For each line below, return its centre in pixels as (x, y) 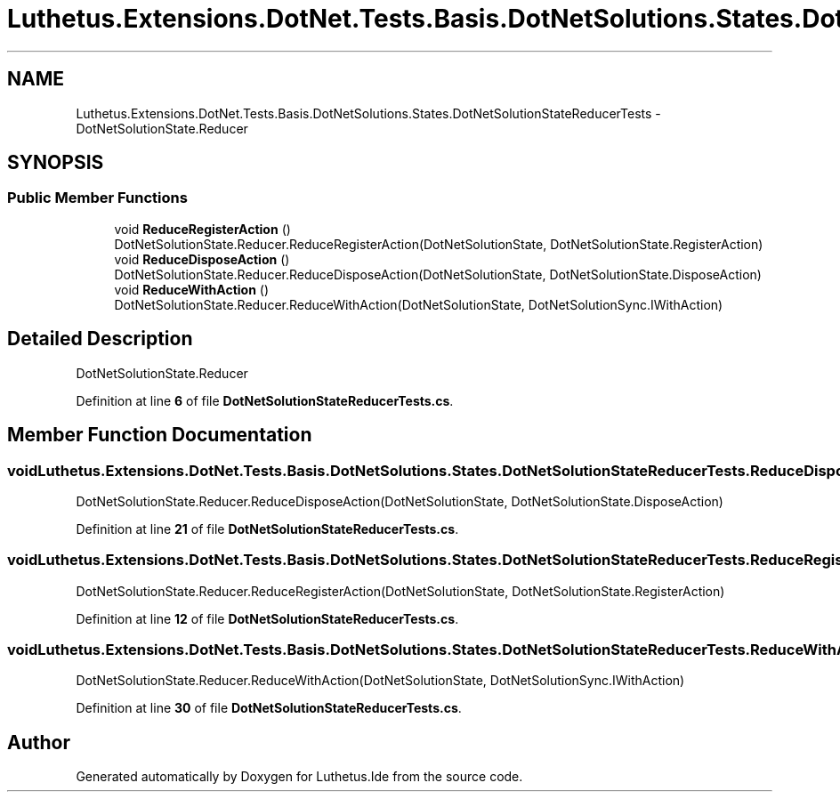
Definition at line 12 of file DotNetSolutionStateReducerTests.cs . (267, 618)
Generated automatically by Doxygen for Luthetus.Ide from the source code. (299, 777)
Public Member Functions (97, 198)
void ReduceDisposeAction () (202, 259)
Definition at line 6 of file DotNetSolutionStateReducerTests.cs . (265, 400)
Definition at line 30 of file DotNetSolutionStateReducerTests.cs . (269, 708)
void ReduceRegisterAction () (202, 229)
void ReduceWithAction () (192, 289)
